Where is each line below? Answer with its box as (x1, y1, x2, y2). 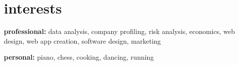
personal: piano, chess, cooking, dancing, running (4, 52, 154, 62)
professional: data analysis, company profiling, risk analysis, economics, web (4, 26, 235, 36)
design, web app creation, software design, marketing (4, 35, 161, 46)
